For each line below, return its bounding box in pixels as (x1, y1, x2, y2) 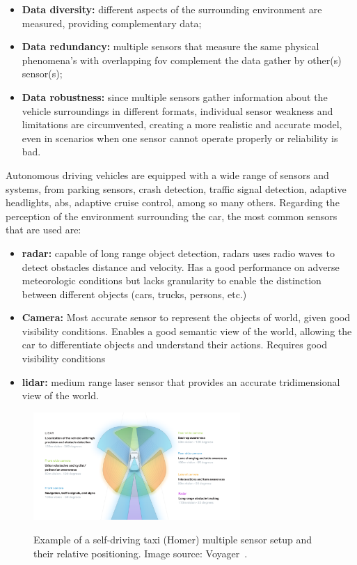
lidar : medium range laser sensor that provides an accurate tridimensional (22, 374, 340, 389)
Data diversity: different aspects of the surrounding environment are (22, 2, 322, 16)
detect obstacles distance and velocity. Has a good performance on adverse (22, 259, 340, 274)
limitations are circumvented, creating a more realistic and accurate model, (22, 117, 342, 132)
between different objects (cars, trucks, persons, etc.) (22, 286, 247, 301)
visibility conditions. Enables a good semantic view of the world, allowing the (22, 323, 352, 338)
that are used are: (6, 222, 81, 237)
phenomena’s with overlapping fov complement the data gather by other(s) (22, 52, 342, 67)
